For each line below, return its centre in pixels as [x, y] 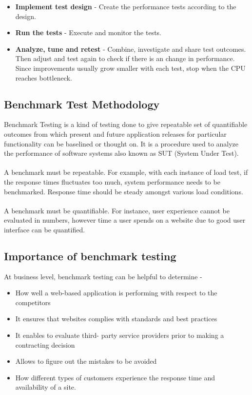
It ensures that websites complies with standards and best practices [116, 319]
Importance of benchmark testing [90, 256]
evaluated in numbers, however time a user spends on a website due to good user [125, 220]
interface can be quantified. [45, 229]
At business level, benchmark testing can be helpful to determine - [103, 276]
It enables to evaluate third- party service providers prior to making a [120, 335]
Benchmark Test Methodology [82, 104]
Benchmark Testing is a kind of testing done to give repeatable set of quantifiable [126, 124]
